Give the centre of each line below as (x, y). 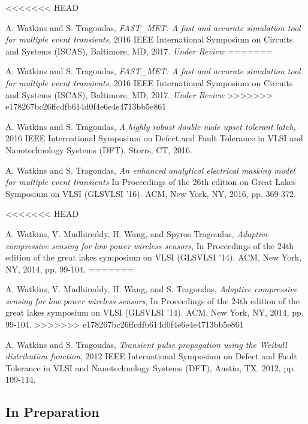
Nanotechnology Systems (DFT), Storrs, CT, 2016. (99, 149)
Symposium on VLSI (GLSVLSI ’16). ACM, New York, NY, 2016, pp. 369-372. (151, 193)
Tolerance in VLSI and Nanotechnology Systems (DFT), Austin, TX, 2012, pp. (150, 367)
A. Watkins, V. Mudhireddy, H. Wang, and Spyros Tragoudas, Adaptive (137, 233)
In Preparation (52, 412)
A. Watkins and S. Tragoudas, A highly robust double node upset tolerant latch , (151, 126)
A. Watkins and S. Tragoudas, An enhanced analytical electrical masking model (150, 170)
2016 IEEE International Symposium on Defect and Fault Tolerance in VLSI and (154, 138)
